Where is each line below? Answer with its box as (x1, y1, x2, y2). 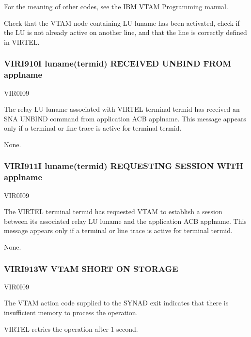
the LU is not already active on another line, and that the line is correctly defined (4, 27, 247, 37)
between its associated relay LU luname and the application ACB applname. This (4, 216, 247, 226)
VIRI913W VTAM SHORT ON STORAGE (4, 262, 178, 274)
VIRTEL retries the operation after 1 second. (4, 323, 138, 334)
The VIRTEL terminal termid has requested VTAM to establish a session (4, 206, 222, 217)
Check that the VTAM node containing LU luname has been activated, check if (4, 17, 240, 28)
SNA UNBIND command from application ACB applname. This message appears (4, 113, 246, 123)
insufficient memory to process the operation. (4, 307, 138, 317)
